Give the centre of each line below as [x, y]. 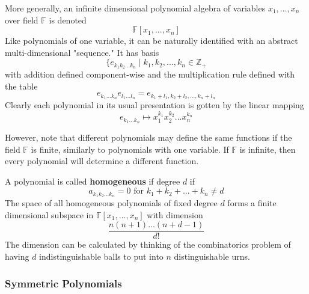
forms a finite [252, 203]
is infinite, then [268, 149]
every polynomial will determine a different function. [102, 161]
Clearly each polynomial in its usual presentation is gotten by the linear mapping [154, 105]
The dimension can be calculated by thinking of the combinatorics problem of [148, 244]
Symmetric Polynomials [63, 283]
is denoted [68, 20]
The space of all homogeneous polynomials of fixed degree [111, 203]
